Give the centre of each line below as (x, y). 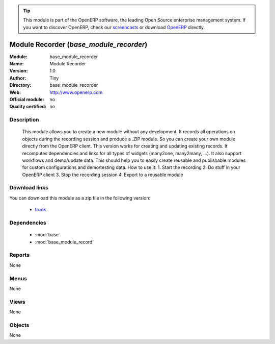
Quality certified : (28, 107)
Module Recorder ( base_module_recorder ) (78, 44)
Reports (20, 255)
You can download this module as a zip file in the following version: (80, 198)
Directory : (20, 85)
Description (24, 120)
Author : (18, 78)
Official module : (27, 100)
